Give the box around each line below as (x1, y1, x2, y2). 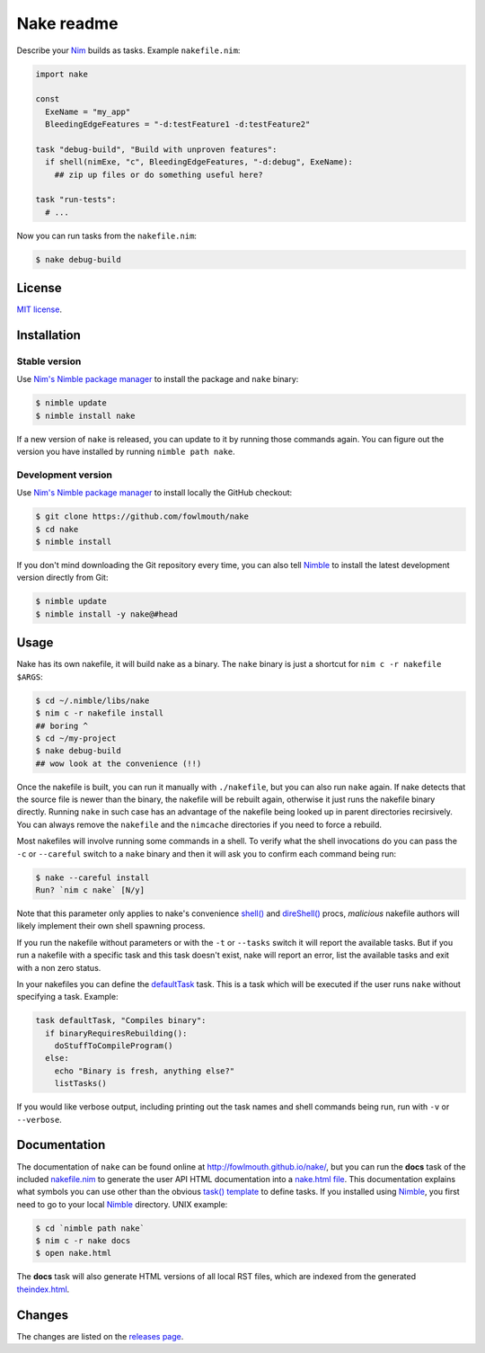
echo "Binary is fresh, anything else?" (54, 1065, 235, 1076)
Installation (16, 328, 81, 343)
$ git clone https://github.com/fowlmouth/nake (35, 512, 249, 521)
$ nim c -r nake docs (35, 1236, 131, 1246)
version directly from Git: (16, 572, 109, 583)
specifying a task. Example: (16, 992, 119, 1002)
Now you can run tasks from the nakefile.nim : (16, 230, 198, 241)
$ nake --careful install (35, 872, 150, 883)
